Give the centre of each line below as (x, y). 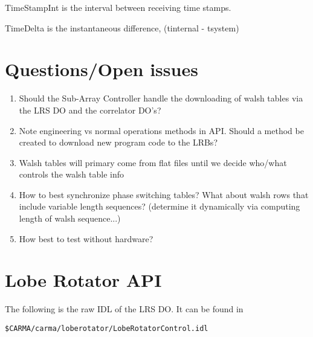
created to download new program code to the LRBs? (118, 142)
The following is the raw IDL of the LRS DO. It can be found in (124, 309)
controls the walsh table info (72, 174)
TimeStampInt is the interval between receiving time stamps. (118, 7)
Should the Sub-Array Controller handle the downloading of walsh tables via (161, 98)
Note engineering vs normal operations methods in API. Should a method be (161, 130)
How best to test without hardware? (86, 238)
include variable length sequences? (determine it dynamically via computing (160, 206)
